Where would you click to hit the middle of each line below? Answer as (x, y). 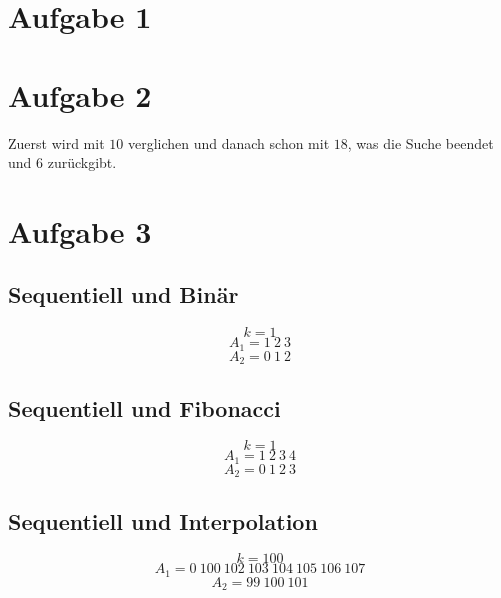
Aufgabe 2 (80, 94)
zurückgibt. (82, 162)
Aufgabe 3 (80, 230)
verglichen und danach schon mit (228, 142)
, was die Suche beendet (420, 142)
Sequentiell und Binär (123, 294)
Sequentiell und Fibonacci (144, 407)
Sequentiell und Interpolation (163, 520)
